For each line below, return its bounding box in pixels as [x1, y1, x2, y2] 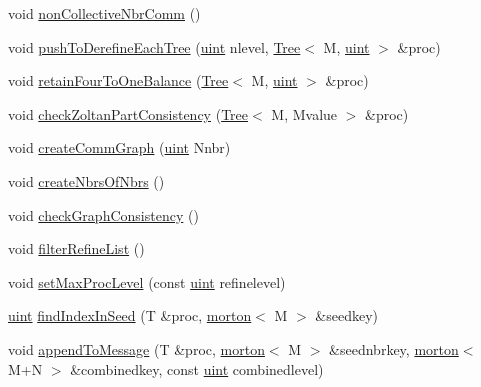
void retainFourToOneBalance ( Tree [8, 70, 229, 91]
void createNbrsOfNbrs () [8, 170, 165, 191]
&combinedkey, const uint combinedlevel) [70, 358, 324, 379]
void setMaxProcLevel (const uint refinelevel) [8, 271, 286, 292]
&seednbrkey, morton [329, 338, 459, 359]
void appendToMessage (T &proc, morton [8, 338, 265, 359]
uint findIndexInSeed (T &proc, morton [8, 305, 252, 326]
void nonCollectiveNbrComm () [8, 3, 201, 23]
